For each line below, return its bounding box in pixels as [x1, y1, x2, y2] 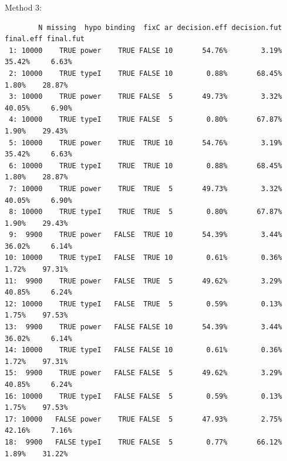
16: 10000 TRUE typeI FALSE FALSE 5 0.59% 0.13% [5, 392, 282, 400]
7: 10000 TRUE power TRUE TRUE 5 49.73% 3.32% [9, 184, 282, 193]
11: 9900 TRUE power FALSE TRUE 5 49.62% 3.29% [5, 276, 282, 285]
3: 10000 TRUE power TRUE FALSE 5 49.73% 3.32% [9, 92, 282, 101]
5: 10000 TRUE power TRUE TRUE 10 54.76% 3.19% [9, 138, 282, 147]
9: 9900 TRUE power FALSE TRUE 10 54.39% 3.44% [9, 230, 282, 239]
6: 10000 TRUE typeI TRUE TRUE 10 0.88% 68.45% [9, 161, 282, 170]
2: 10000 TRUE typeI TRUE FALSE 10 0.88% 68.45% [9, 69, 282, 78]
